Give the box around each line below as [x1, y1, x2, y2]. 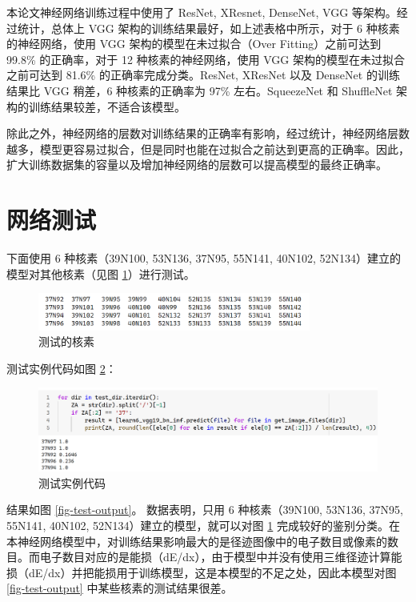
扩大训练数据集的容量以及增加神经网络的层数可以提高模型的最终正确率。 [6, 156, 387, 173]
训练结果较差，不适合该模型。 [28, 98, 186, 114]
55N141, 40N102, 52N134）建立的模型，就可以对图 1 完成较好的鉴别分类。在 [6, 516, 400, 533]
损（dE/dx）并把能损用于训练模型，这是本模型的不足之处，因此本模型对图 [6, 564, 397, 580]
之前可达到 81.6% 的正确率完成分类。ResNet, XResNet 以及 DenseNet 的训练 [6, 66, 400, 83]
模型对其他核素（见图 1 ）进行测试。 [6, 265, 195, 282]
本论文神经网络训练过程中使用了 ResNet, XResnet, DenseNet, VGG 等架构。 [6, 4, 397, 20]
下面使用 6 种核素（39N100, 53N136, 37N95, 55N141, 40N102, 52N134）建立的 [6, 250, 402, 267]
